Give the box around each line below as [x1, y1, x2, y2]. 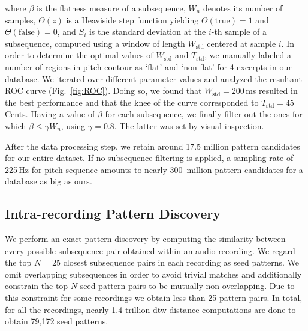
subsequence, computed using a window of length [5, 37, 185, 49]
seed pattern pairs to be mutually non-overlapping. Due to [80, 279, 295, 292]
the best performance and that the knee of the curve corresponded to [5, 96, 259, 108]
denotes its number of [203, 2, 283, 14]
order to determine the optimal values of [5, 49, 153, 61]
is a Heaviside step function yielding [66, 13, 199, 26]
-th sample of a [211, 25, 267, 38]
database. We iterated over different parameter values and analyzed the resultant [5, 72, 302, 85]
